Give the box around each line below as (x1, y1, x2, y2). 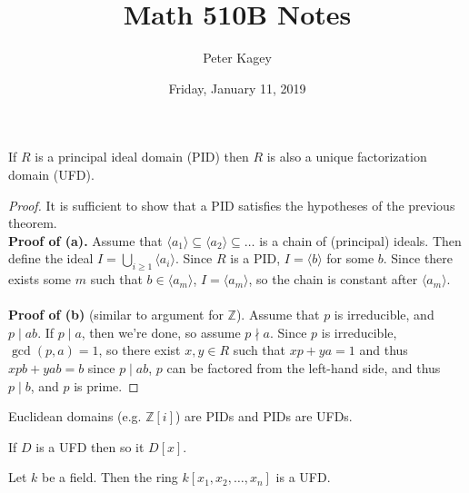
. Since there (383, 249, 454, 268)
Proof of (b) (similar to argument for (8, 305, 224, 324)
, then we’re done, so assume (81, 322, 241, 341)
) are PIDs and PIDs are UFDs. (175, 407, 353, 426)
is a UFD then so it (35, 437, 145, 456)
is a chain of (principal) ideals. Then (259, 231, 462, 250)
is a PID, (230, 249, 281, 268)
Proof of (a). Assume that (8, 231, 163, 250)
